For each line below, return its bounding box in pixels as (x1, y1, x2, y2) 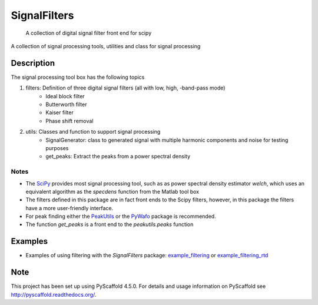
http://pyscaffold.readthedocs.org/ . (11, 291, 97, 298)
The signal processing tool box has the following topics (11, 74, 145, 81)
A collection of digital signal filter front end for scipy (25, 29, 152, 37)
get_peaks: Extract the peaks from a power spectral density (45, 153, 191, 160)
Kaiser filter (45, 109, 74, 116)
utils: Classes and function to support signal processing (25, 128, 161, 135)
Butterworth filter (45, 101, 87, 108)
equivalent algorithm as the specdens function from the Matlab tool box (25, 188, 200, 195)
